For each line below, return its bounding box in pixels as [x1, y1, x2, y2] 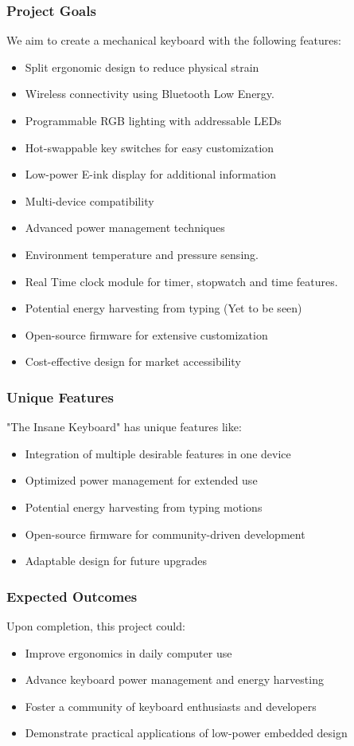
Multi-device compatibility [25, 192, 154, 209]
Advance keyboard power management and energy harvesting [25, 671, 324, 688]
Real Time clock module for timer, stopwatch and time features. [25, 273, 338, 289]
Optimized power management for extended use [25, 472, 258, 489]
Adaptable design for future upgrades [25, 552, 207, 569]
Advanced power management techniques [25, 219, 225, 236]
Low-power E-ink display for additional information [25, 166, 277, 183]
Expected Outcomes [6, 586, 138, 606]
